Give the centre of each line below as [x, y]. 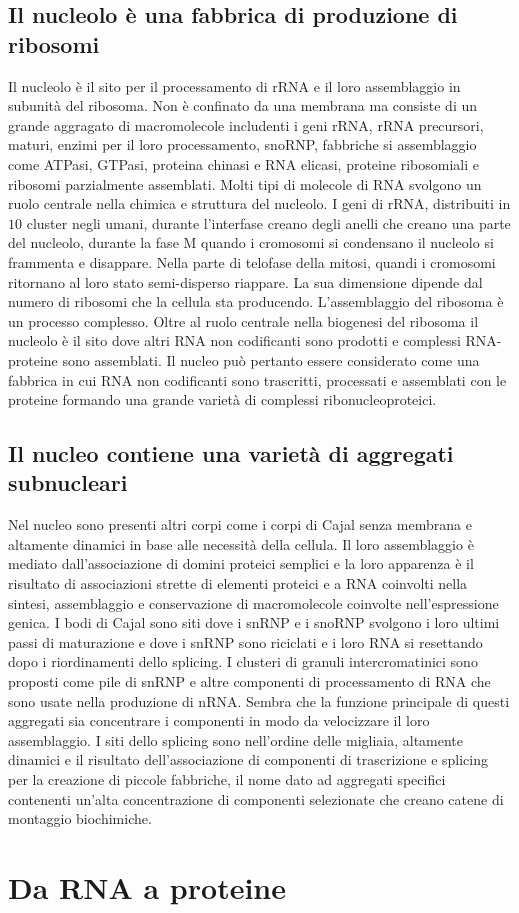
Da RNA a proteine [147, 886]
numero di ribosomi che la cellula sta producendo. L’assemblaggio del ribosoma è [256, 301]
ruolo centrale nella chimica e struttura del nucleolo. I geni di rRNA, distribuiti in [259, 203]
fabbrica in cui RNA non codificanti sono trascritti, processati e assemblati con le [257, 379]
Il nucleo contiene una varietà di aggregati [231, 453]
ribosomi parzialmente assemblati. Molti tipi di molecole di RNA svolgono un [245, 183]
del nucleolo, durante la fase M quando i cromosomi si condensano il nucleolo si [251, 242]
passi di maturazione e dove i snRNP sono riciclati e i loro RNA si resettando [245, 641]
